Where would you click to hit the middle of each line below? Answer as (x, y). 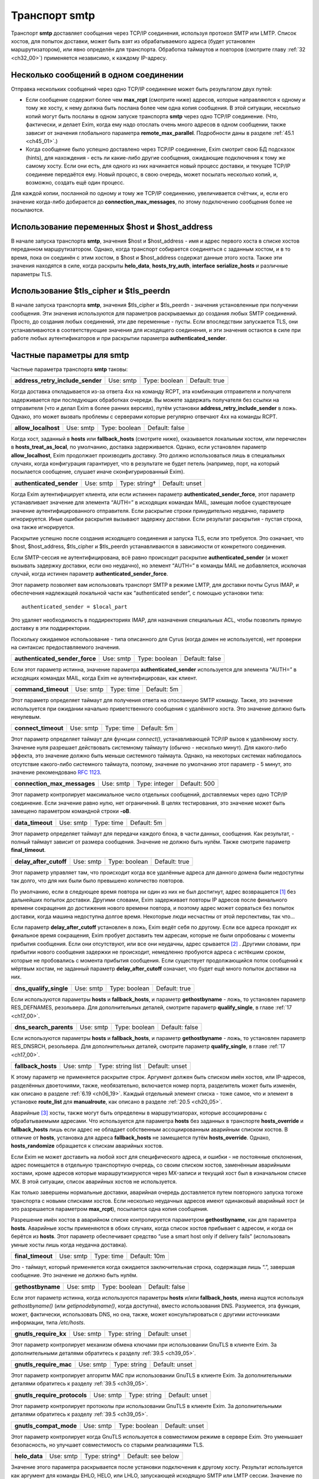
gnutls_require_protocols (51, 1395)
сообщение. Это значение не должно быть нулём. (74, 1275)
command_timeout (42, 689)
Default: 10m (148, 1256)
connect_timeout (39, 728)
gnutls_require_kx (40, 1334)
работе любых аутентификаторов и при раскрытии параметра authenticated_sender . (119, 338)
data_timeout (33, 822)
